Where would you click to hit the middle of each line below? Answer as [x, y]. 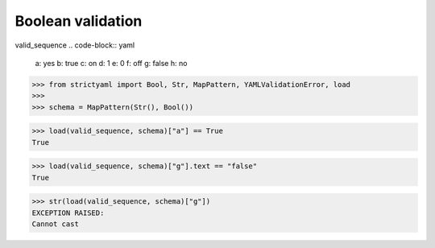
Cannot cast [56, 224]
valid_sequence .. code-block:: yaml [75, 45]
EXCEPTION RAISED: [68, 213]
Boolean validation [79, 21]
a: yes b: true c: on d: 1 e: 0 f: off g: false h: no [111, 63]
